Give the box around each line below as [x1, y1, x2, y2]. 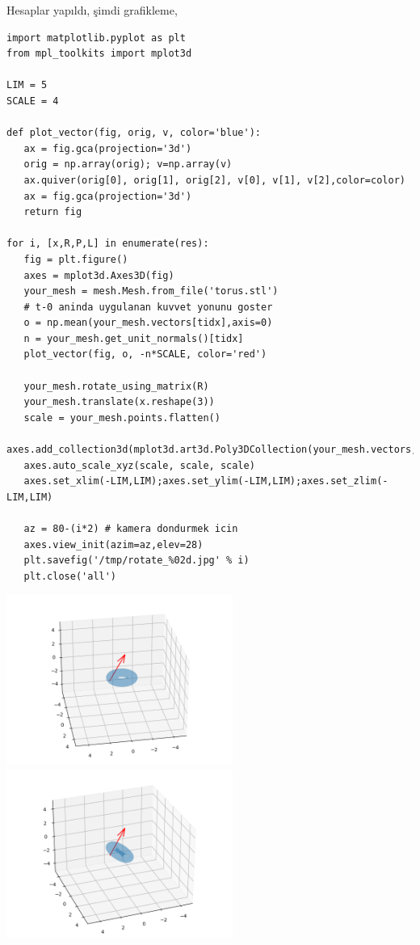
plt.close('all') [23, 570, 117, 582]
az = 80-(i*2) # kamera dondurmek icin [23, 523, 238, 534]
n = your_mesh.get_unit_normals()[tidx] [23, 332, 244, 344]
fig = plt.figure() [23, 253, 128, 265]
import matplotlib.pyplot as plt [6, 32, 186, 44]
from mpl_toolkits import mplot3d [6, 48, 192, 60]
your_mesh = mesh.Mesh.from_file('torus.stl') [23, 285, 279, 297]
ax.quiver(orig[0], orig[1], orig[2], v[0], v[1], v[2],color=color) [23, 174, 405, 186]
